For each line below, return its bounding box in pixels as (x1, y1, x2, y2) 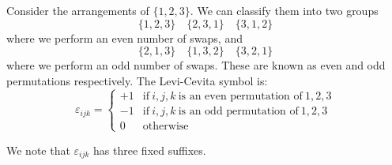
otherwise (142, 120, 189, 132)
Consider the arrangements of (6, 2, 149, 18)
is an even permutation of (178, 90, 303, 102)
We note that (6, 141, 70, 158)
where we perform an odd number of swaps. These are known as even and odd (6, 57, 386, 73)
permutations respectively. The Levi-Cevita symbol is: (6, 72, 268, 88)
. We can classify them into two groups (190, 2, 379, 18)
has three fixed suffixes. (93, 141, 206, 158)
